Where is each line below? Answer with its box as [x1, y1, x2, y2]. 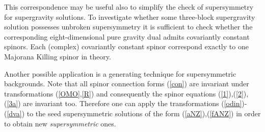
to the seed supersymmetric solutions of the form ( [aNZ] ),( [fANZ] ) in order [26, 108, 261, 118]
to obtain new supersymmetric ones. [4, 118, 116, 128]
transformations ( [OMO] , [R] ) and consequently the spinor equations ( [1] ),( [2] [4, 88, 244, 98]
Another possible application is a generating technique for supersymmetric [4, 68, 236, 79]
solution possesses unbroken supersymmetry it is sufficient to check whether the [4, 21, 253, 32]
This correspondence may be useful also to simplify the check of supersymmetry [4, 2, 254, 12]
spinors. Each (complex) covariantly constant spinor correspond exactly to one [4, 41, 249, 52]
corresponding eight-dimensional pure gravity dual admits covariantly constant [4, 31, 250, 42]
